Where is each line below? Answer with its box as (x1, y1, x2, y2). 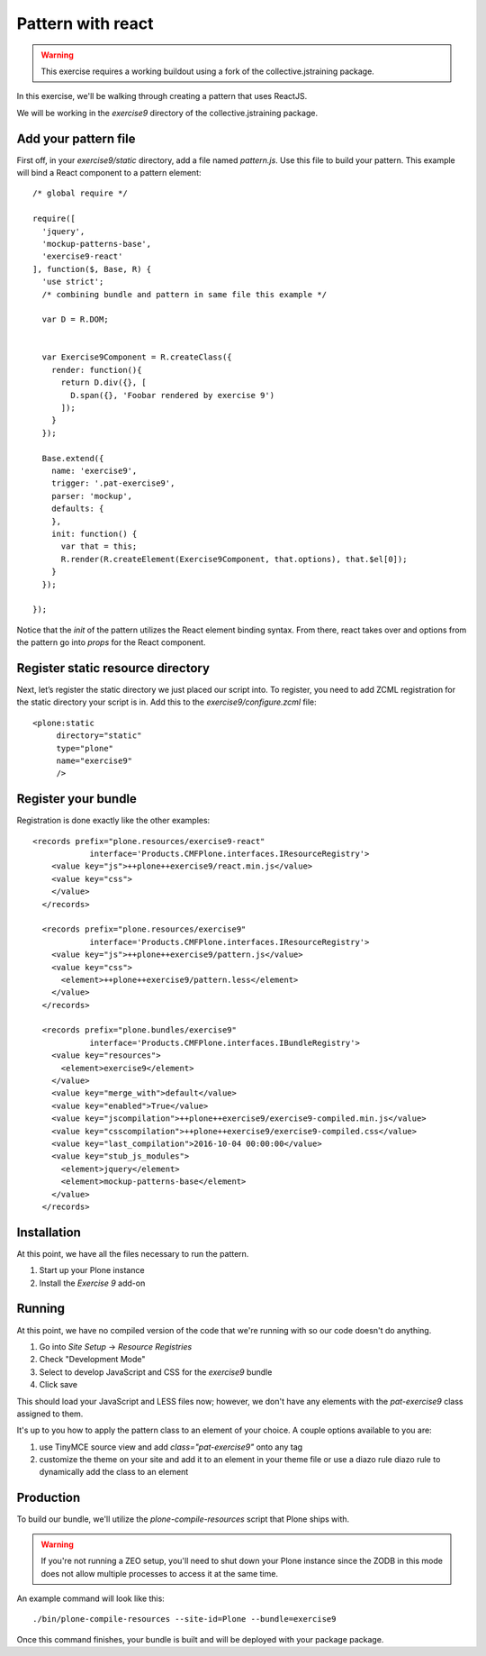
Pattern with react (16, 14, 154, 33)
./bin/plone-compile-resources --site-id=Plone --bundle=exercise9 (32, 1614, 337, 1624)
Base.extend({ (41, 453, 104, 463)
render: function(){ (50, 365, 142, 375)
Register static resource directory (16, 660, 211, 676)
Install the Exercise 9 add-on (39, 1278, 146, 1288)
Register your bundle (16, 791, 137, 806)
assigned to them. (16, 1408, 84, 1419)
